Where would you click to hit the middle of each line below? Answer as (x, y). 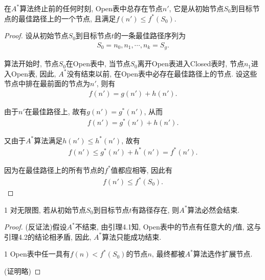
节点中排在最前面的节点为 (47, 83)
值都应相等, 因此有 (142, 170)
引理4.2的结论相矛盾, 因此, (48, 236)
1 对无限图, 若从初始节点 (45, 209)
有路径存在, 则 (156, 209)
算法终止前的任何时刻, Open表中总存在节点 (91, 8)
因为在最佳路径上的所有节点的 (54, 170)
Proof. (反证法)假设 (36, 227)
